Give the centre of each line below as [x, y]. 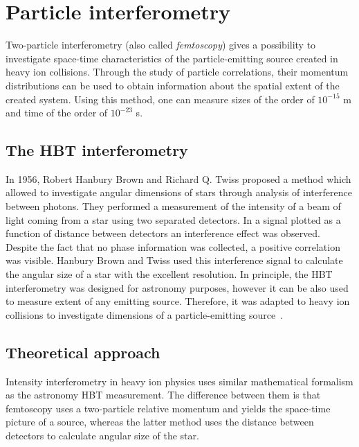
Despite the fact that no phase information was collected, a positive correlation [173, 246]
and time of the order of [57, 113]
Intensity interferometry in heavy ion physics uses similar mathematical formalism [179, 381]
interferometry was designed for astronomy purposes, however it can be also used [177, 287]
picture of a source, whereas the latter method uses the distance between [160, 422]
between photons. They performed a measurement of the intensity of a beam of [173, 206]
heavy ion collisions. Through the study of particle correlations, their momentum [177, 72]
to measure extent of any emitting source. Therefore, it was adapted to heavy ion [178, 301]
